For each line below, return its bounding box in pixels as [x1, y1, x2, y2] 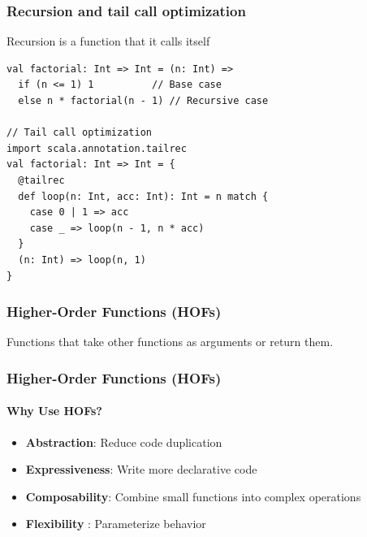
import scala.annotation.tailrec [6, 142, 187, 154]
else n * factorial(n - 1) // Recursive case [18, 95, 269, 106]
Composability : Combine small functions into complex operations [25, 487, 361, 505]
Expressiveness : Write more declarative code [25, 461, 257, 478]
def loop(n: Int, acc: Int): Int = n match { [18, 190, 269, 202]
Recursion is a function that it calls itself [6, 32, 210, 50]
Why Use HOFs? [6, 402, 102, 419]
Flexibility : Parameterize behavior [25, 515, 206, 532]
